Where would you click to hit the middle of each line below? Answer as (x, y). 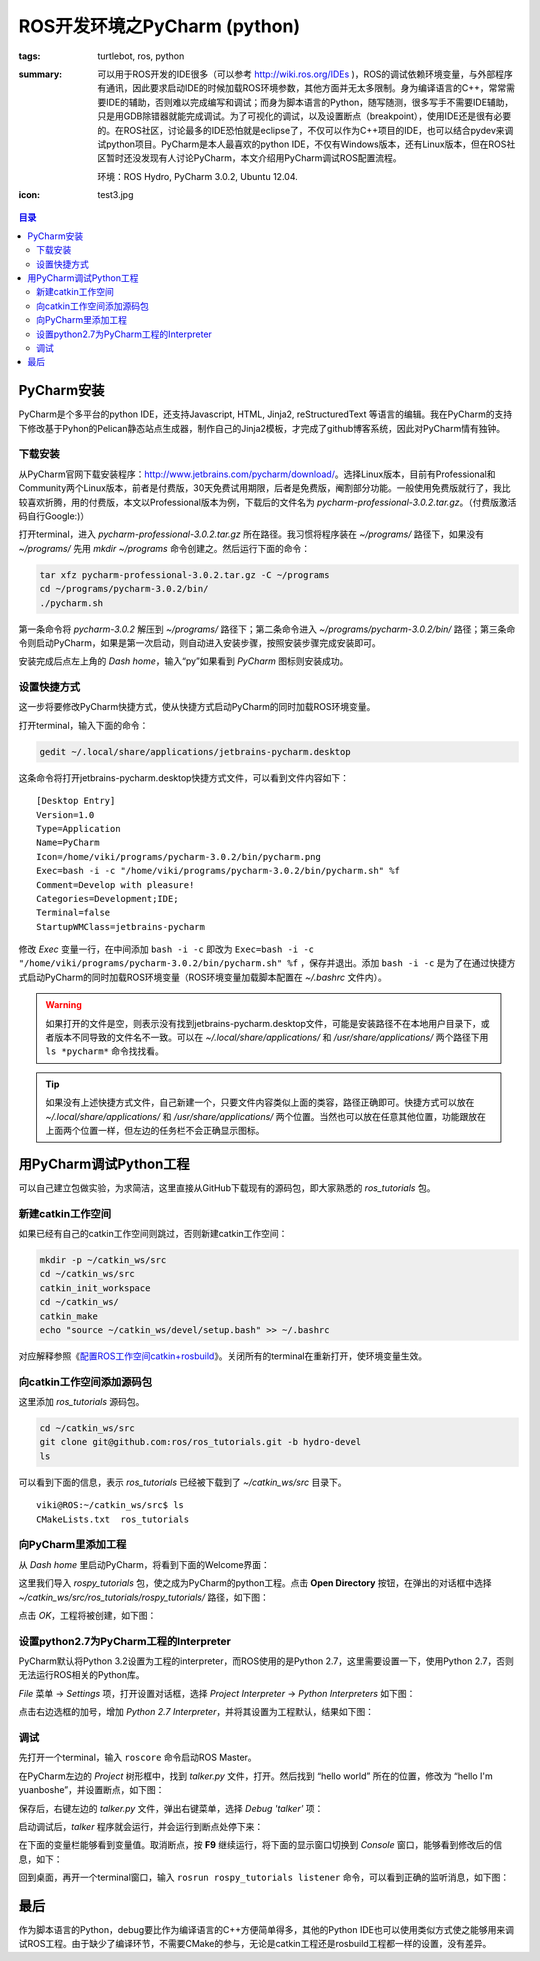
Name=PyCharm (68, 843)
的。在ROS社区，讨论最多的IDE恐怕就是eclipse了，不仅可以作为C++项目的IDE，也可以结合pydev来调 (305, 130)
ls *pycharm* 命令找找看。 (105, 1051)
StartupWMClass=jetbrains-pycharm (120, 926)
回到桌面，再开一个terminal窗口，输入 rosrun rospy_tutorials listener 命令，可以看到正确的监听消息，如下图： (264, 1877)
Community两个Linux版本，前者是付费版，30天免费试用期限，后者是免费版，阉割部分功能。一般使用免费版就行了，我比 (264, 488)
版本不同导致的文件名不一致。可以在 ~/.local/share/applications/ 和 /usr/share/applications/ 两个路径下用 (271, 1037)
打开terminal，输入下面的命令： (83, 725)
